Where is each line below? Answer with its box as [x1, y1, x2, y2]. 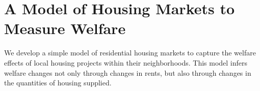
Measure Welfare [4, 18, 126, 39]
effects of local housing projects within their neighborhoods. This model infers [4, 57, 248, 68]
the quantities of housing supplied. [4, 77, 112, 88]
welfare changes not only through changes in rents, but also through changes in [4, 67, 251, 78]
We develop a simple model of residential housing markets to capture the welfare [4, 47, 256, 58]
